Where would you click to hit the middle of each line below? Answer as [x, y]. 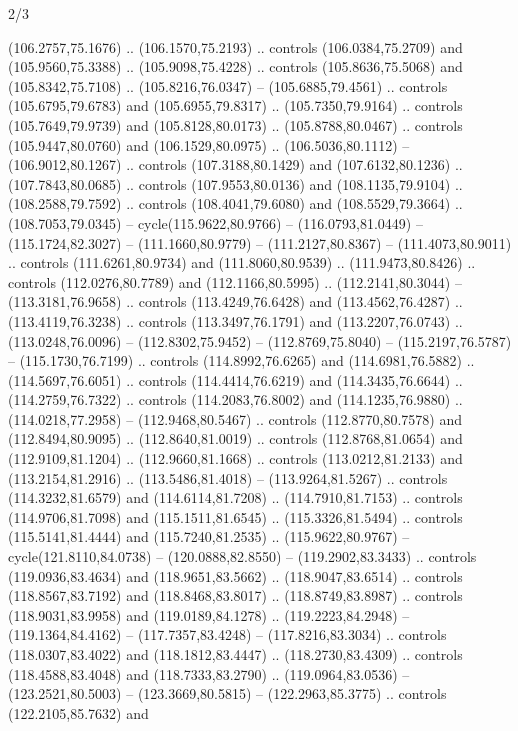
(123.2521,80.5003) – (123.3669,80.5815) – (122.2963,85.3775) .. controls [227, 693]
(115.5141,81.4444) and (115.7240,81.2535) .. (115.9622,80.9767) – [209, 536]
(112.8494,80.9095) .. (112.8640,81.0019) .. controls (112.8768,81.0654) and [235, 438]
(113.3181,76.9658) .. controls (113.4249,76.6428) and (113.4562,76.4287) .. [235, 301]
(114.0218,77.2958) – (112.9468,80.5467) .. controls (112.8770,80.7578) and [235, 418]
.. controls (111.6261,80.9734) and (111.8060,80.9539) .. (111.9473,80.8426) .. [242, 262]
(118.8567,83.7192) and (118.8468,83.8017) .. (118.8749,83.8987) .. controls [235, 595]
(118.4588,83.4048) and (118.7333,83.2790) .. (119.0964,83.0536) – [209, 673]
